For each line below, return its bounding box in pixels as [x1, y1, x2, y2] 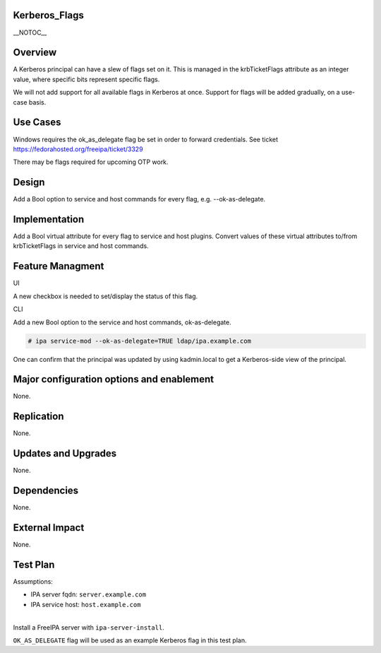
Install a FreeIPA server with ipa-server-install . [13, 623, 165, 632]
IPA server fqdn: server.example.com [30, 590, 147, 599]
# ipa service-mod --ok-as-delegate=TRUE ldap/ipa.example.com [28, 336, 252, 345]
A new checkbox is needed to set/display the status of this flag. [13, 292, 198, 300]
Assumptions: [13, 577, 53, 586]
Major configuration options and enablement [13, 373, 214, 385]
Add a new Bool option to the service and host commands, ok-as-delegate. [13, 318, 232, 326]
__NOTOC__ [13, 28, 47, 37]
